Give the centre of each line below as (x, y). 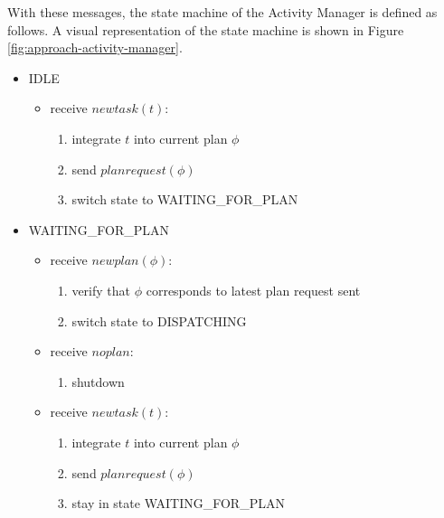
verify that (101, 290)
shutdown (98, 381)
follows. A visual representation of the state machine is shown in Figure (206, 29)
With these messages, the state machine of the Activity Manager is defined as (222, 12)
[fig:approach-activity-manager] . (95, 47)
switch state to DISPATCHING (159, 320)
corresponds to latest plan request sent (253, 290)
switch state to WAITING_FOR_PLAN (185, 199)
